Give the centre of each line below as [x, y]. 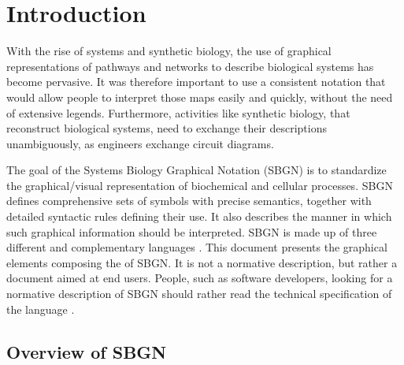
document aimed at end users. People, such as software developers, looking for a [200, 278]
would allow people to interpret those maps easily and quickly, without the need [200, 97]
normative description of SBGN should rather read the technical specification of [199, 294]
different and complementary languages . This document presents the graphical [197, 247]
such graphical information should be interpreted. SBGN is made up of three [192, 231]
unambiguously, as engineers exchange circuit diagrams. [140, 143]
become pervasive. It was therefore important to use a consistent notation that [196, 82]
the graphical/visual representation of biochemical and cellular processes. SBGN [200, 185]
